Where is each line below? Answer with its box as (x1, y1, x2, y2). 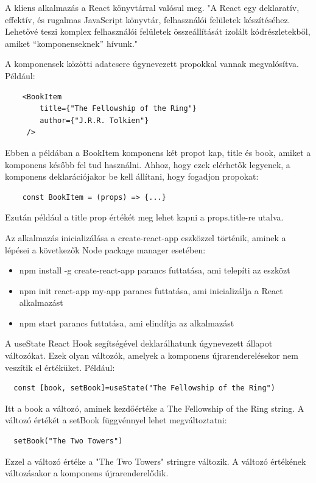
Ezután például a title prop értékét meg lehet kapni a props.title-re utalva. (5, 211, 284, 224)
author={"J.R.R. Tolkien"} (40, 116, 149, 125)
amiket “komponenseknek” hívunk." (5, 37, 138, 49)
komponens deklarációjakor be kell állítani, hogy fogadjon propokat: (5, 170, 259, 183)
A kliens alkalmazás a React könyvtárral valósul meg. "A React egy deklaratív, (5, 1, 300, 13)
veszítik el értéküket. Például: (5, 361, 115, 373)
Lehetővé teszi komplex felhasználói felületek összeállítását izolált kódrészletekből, (5, 25, 311, 38)
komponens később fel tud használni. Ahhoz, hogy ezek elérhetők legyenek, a (5, 158, 290, 171)
